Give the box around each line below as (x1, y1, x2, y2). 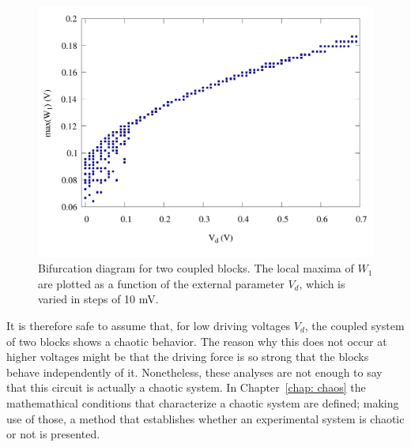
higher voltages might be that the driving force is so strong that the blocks (6, 348, 369, 365)
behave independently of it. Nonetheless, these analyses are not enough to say (6, 363, 383, 380)
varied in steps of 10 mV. (38, 291, 159, 307)
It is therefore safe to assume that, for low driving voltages (6, 317, 291, 333)
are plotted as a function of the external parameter (38, 275, 285, 291)
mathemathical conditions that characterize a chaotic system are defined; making (6, 394, 399, 411)
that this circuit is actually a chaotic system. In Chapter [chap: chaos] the (6, 379, 366, 396)
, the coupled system (304, 317, 405, 333)
